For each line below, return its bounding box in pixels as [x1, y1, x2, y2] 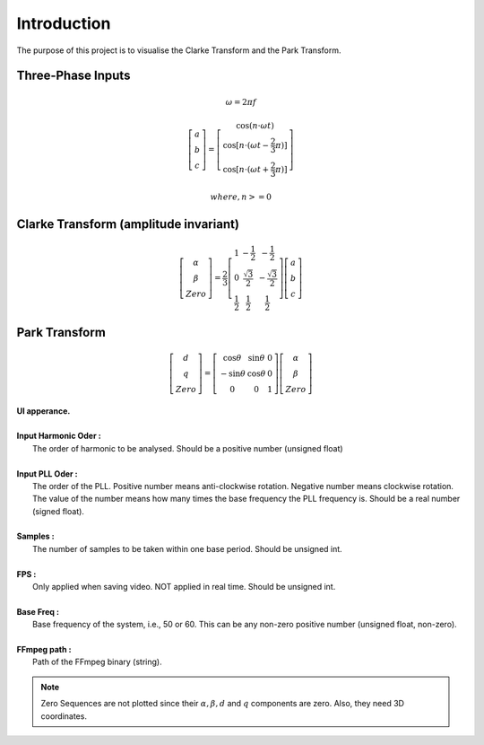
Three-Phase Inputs [16, 68, 131, 83]
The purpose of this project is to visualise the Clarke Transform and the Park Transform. [16, 45, 341, 56]
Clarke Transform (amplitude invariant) [16, 216, 239, 232]
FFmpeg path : [16, 644, 72, 654]
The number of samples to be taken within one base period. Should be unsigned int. [32, 543, 342, 554]
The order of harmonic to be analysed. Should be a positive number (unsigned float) [32, 443, 344, 453]
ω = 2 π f [225, 97, 257, 107]
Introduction [16, 13, 111, 33]
